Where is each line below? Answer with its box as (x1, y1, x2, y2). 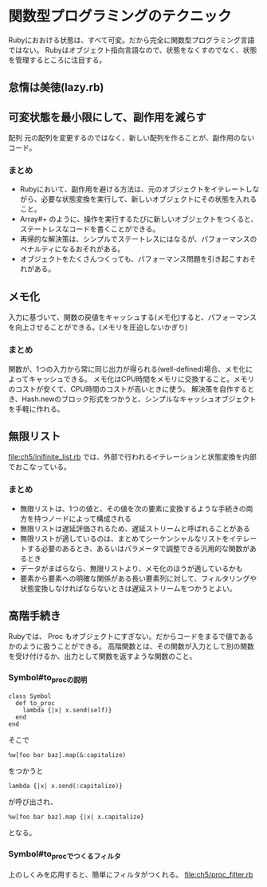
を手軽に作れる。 (8, 404, 65, 413)
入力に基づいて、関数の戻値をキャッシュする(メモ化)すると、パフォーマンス (8, 313, 257, 322)
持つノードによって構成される (33, 514, 132, 523)
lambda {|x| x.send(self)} (22, 707, 112, 715)
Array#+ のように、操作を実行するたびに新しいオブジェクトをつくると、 (19, 215, 258, 224)
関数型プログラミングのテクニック (8, 7, 233, 26)
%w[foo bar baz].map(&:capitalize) (8, 751, 127, 759)
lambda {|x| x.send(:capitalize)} (8, 783, 124, 790)
